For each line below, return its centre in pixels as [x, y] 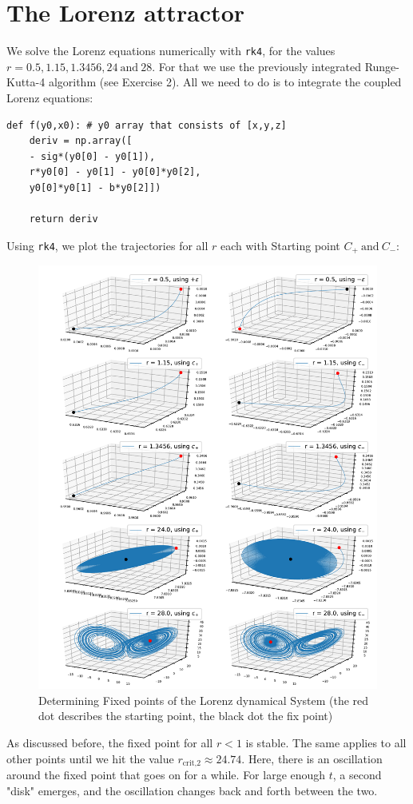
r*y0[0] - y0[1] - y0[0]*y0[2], [115, 172]
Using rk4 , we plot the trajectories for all [107, 245]
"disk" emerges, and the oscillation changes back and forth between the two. [192, 790]
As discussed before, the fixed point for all [110, 743]
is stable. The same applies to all [326, 743]
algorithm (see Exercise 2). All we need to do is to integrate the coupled [225, 82]
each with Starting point [280, 245]
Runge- [382, 66]
